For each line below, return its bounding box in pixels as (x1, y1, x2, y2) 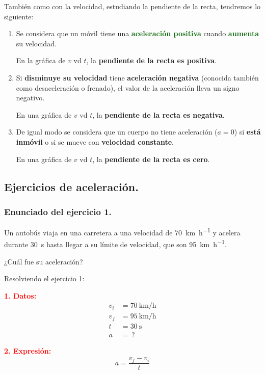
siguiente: (4, 11, 34, 21)
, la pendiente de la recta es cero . (92, 153, 210, 164)
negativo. (16, 92, 45, 103)
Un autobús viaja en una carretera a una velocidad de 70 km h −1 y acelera (4, 226, 241, 237)
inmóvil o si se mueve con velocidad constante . (16, 136, 174, 147)
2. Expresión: (4, 345, 51, 356)
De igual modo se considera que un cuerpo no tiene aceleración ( (16, 126, 218, 137)
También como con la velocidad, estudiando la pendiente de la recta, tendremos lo (4, 1, 261, 11)
